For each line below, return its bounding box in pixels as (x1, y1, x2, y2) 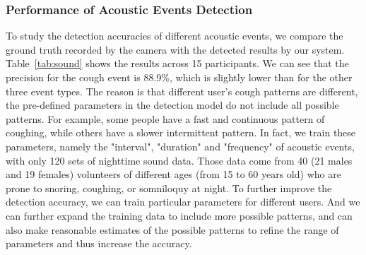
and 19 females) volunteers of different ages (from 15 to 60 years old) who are (6, 167, 341, 182)
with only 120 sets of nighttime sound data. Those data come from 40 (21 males (6, 153, 353, 167)
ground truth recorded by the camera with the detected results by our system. (6, 42, 345, 57)
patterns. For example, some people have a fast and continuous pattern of (6, 111, 325, 126)
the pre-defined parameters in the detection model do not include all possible (6, 97, 339, 112)
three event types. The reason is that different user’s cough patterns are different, (6, 83, 358, 98)
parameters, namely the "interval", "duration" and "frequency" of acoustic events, (6, 138, 355, 153)
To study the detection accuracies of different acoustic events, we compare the (6, 28, 343, 43)
